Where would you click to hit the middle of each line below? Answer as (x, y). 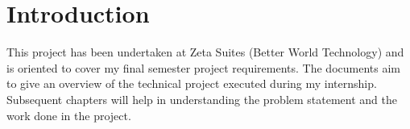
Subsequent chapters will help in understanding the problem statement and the (202, 99)
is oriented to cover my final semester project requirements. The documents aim (203, 67)
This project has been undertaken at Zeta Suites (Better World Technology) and (205, 52)
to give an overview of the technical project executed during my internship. (192, 83)
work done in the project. (69, 115)
